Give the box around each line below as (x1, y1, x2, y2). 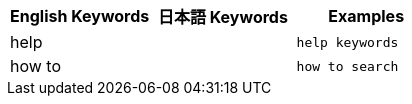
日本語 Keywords (157, 7, 288, 27)
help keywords (296, 34, 399, 50)
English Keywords (10, 6, 150, 26)
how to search (296, 58, 399, 74)
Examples (328, 6, 405, 26)
